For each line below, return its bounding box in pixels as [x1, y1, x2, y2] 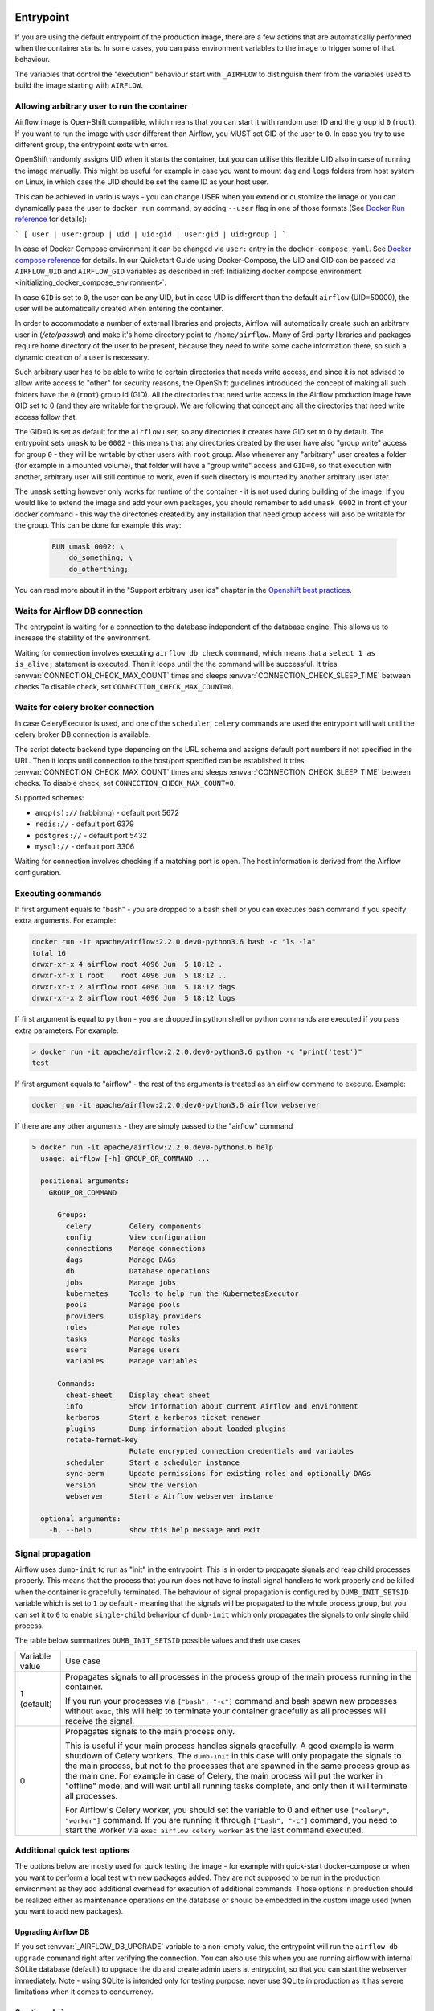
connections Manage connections [65, 1244, 207, 1253]
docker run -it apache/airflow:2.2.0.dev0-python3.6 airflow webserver [31, 1100, 321, 1109]
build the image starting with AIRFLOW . [14, 80, 144, 90]
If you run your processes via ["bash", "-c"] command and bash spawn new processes [64, 1695, 398, 1706]
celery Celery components [65, 1221, 202, 1231]
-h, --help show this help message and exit [48, 1525, 261, 1535]
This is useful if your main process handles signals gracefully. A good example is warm [64, 1740, 395, 1751]
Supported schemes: [14, 793, 84, 803]
